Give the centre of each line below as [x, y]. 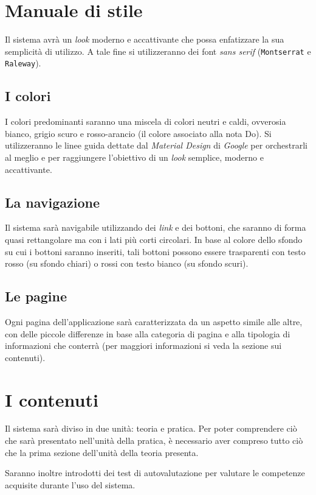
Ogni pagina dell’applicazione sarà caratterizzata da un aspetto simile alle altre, [154, 321]
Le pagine [36, 296]
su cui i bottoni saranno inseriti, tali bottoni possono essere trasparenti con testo [155, 251]
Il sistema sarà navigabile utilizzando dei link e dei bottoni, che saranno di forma [156, 227]
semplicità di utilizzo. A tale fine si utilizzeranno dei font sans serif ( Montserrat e [158, 51]
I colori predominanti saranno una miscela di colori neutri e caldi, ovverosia [146, 121]
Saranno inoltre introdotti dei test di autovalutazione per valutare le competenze [155, 473]
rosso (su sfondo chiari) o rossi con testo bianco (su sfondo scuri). [127, 263]
